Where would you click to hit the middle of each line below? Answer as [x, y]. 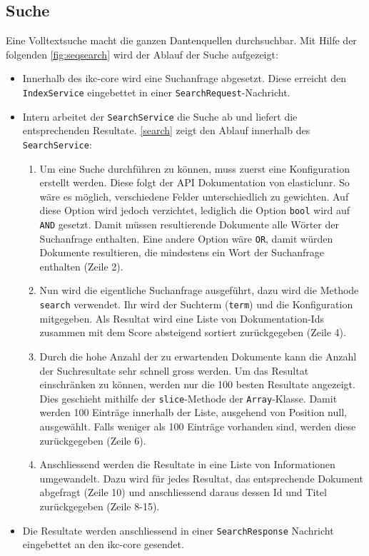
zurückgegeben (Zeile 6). [93, 440]
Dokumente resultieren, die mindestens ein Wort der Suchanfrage [182, 252]
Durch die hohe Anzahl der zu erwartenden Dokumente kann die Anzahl [198, 356]
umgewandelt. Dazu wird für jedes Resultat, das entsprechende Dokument [201, 478]
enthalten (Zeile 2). [81, 266]
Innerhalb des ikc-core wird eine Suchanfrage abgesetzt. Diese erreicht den [184, 78]
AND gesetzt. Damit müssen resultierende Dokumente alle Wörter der [189, 224]
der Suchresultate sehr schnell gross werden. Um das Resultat [174, 370]
